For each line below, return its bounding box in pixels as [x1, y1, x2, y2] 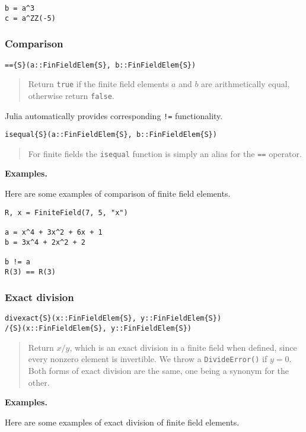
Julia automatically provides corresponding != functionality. [5, 109, 223, 121]
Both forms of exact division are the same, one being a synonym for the [28, 364, 289, 377]
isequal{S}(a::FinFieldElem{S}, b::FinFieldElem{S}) [5, 130, 217, 139]
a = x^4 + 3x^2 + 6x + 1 [5, 228, 103, 236]
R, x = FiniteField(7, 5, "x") [5, 208, 128, 217]
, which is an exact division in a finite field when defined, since [69, 341, 297, 353]
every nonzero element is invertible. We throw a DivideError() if [28, 353, 267, 365]
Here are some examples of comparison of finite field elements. [5, 187, 231, 200]
